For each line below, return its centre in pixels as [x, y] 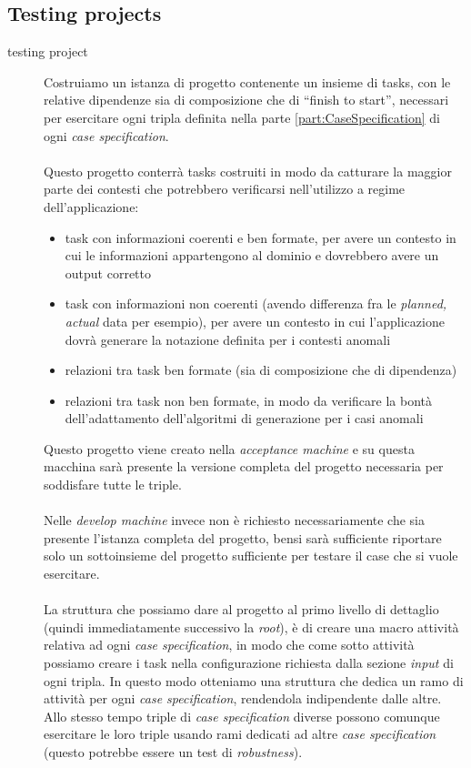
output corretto [108, 273]
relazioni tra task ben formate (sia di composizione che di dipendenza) [261, 370]
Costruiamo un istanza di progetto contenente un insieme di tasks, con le [247, 81]
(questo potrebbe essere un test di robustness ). [173, 751]
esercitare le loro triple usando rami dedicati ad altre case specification [240, 734]
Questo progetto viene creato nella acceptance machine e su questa [229, 448]
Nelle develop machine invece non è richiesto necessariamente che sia [234, 520]
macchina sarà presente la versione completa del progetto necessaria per [244, 466]
